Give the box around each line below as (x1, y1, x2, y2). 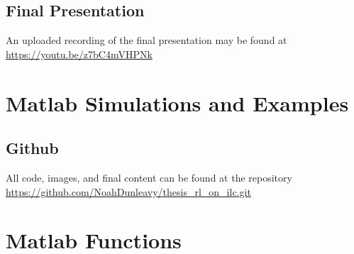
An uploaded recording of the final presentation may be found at (6, 33, 287, 48)
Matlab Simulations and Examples (6, 88, 349, 117)
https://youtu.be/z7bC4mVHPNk (6, 46, 153, 61)
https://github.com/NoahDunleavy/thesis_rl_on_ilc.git (6, 184, 251, 199)
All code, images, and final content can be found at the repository (6, 170, 292, 184)
